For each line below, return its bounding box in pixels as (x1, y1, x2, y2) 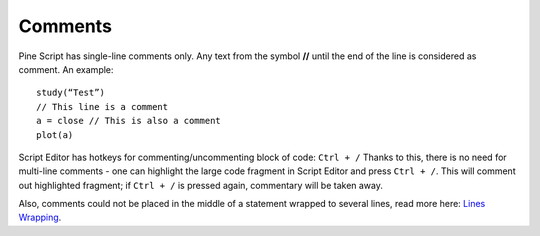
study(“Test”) (36, 87, 105, 99)
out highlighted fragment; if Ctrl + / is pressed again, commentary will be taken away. (18, 179, 384, 191)
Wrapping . (18, 211, 62, 224)
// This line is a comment (36, 101, 169, 112)
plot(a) (36, 129, 74, 140)
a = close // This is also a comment (36, 115, 222, 127)
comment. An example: (18, 63, 114, 75)
